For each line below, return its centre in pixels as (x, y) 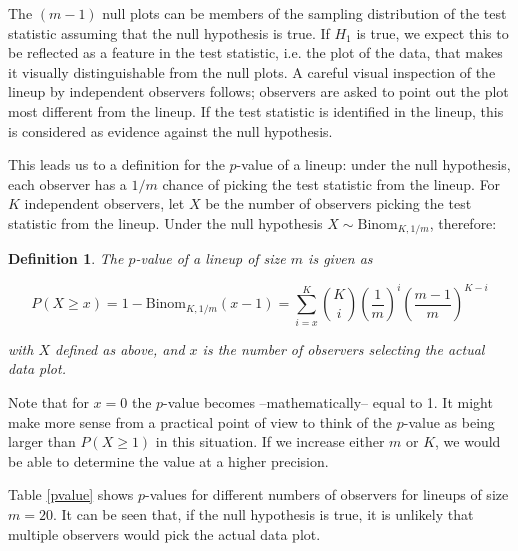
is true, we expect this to (432, 32)
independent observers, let (104, 203)
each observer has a (67, 183)
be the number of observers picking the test (338, 203)
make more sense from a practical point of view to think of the (200, 421)
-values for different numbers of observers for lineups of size (327, 494)
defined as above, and (120, 348)
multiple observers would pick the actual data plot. (164, 533)
